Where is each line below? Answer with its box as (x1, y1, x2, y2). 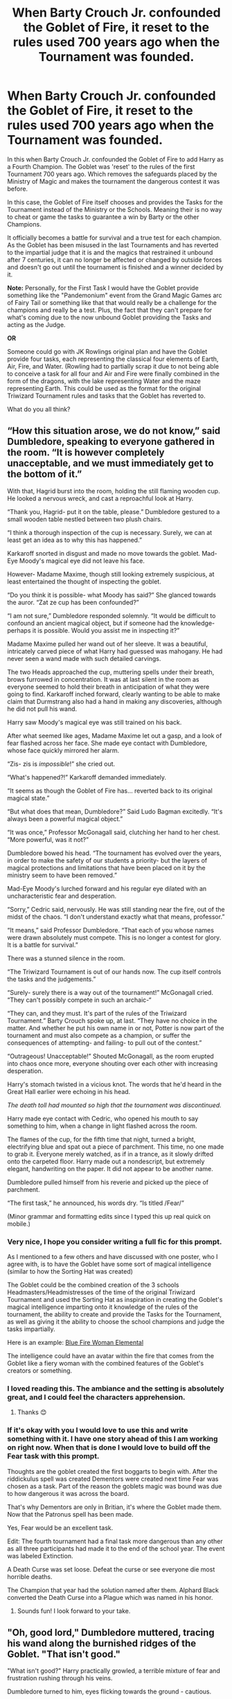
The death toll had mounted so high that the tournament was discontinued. (7, 1100, 222, 1109)
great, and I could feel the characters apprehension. (7, 1392, 186, 1402)
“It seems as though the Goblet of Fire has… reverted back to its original (7, 786, 213, 795)
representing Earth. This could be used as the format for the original (7, 384, 202, 392)
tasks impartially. (7, 1325, 55, 1333)
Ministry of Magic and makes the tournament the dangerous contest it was (7, 177, 220, 185)
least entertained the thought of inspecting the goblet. (7, 577, 161, 586)
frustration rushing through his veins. (7, 1674, 113, 1682)
